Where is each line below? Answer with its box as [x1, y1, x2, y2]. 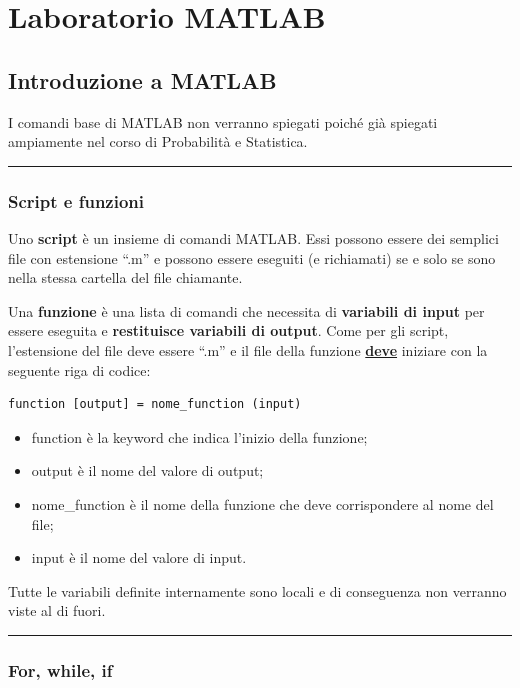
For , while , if [8, 657, 113, 682]
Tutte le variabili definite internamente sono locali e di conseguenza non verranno [8, 580, 507, 601]
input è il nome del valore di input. [31, 547, 247, 568]
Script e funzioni [8, 188, 145, 213]
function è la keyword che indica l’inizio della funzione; [31, 426, 368, 447]
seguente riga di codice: [8, 359, 151, 380]
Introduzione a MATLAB [8, 64, 277, 95]
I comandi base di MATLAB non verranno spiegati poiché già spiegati [8, 111, 438, 132]
